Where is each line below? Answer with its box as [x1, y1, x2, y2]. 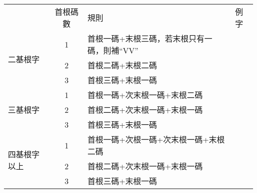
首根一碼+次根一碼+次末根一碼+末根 [87, 134, 225, 145]
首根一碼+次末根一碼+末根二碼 [87, 89, 203, 100]
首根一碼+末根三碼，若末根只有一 [87, 33, 213, 44]
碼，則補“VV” [87, 45, 139, 56]
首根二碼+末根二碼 [87, 59, 157, 71]
